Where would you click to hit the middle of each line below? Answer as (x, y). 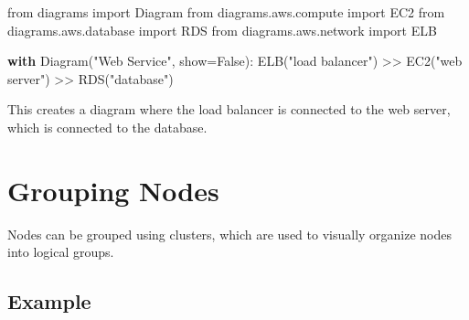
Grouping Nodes (113, 190)
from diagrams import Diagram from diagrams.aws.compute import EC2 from (226, 12)
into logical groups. (61, 252)
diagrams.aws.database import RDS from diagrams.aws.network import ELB (222, 30)
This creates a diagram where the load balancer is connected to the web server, (229, 109)
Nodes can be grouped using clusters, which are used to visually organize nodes (230, 234)
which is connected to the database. (107, 127)
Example (49, 301)
